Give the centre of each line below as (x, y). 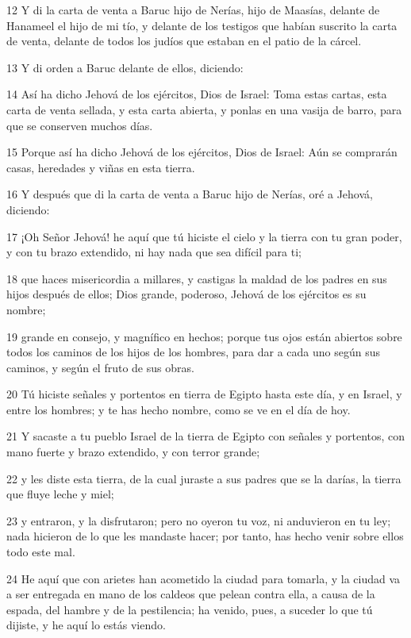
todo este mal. (41, 552)
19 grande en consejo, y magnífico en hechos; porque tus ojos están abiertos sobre (204, 336)
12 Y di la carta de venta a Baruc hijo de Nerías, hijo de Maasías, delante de (193, 10)
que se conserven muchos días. (80, 125)
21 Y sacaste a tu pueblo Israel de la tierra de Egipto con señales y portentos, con (206, 436)
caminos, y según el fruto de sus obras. (100, 367)
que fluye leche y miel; (60, 494)
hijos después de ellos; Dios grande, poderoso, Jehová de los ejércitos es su (186, 294)
